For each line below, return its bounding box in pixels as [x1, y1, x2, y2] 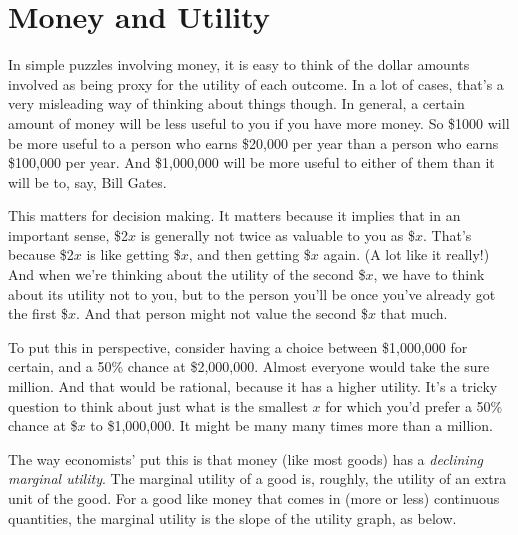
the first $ [8, 303, 69, 324]
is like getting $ [86, 244, 181, 265]
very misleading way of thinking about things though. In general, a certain [8, 93, 465, 114]
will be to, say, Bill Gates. [8, 171, 167, 192]
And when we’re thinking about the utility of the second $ [8, 264, 366, 285]
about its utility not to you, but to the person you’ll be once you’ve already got [8, 283, 496, 304]
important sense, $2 [8, 224, 128, 245]
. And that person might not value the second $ [76, 303, 368, 324]
